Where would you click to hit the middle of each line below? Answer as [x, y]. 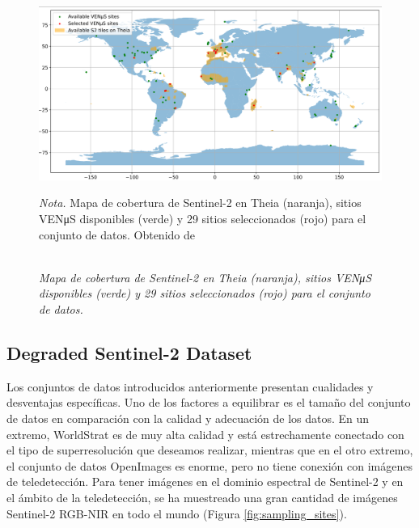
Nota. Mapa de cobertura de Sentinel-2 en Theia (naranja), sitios [200, 203]
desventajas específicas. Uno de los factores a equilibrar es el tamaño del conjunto [209, 402]
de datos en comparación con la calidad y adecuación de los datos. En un [188, 418]
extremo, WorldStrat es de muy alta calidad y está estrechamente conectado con [205, 434]
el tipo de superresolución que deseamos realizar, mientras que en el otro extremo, [210, 450]
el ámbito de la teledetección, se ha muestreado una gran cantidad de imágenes [202, 497]
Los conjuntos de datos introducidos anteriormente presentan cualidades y [190, 386]
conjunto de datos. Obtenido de [117, 234]
